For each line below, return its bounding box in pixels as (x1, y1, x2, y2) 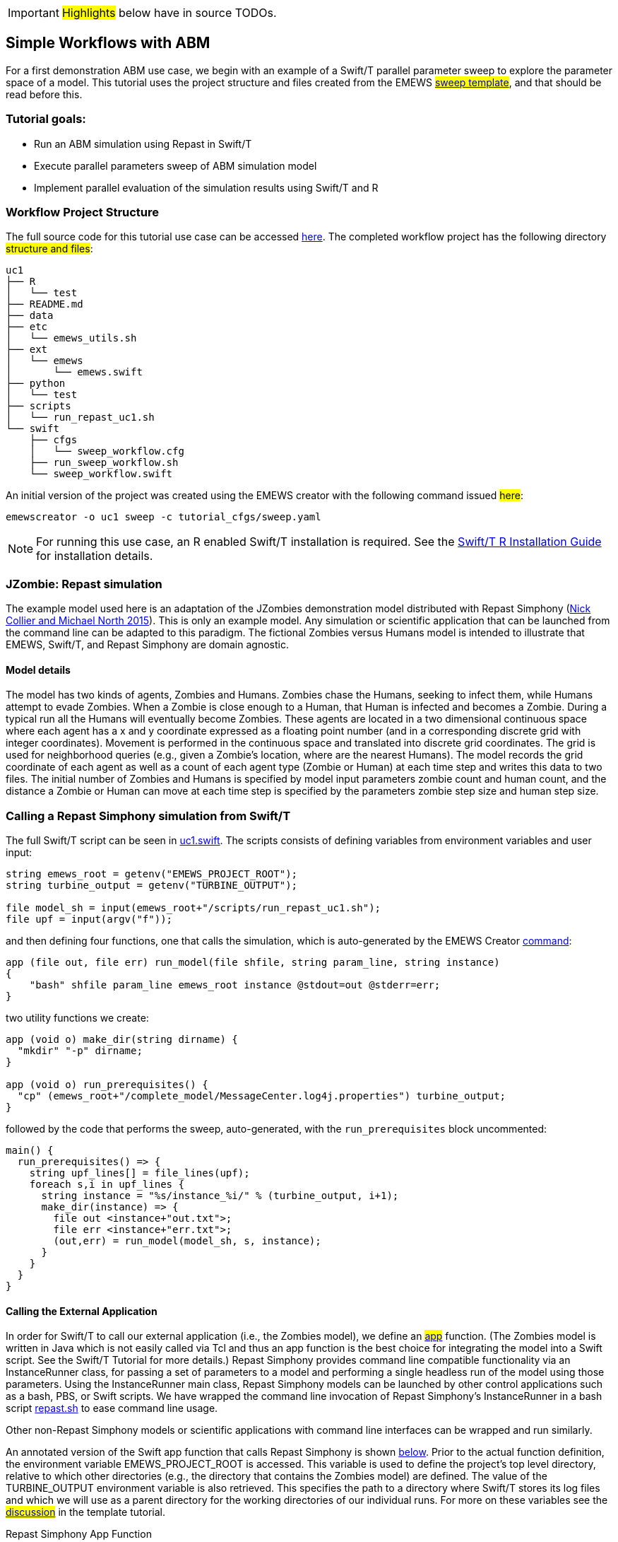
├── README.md (6, 298, 83, 310)
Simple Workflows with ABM (6, 34, 210, 52)
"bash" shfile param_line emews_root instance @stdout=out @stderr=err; (29, 979, 441, 991)
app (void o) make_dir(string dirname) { (6, 1034, 238, 1046)
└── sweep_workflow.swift (29, 468, 173, 480)
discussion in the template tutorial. (6, 1506, 165, 1519)
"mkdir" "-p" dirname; (17, 1045, 143, 1057)
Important (8, 6, 59, 20)
